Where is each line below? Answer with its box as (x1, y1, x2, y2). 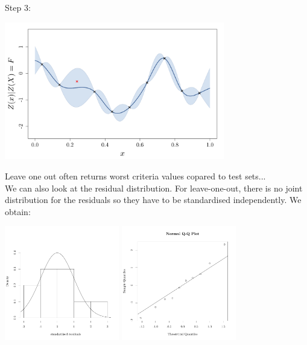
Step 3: (5, 1, 31, 13)
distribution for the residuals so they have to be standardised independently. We (5, 193, 302, 206)
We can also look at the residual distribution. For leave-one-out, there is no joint (5, 181, 303, 194)
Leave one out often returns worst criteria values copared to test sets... (5, 169, 266, 182)
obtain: (5, 205, 31, 218)
